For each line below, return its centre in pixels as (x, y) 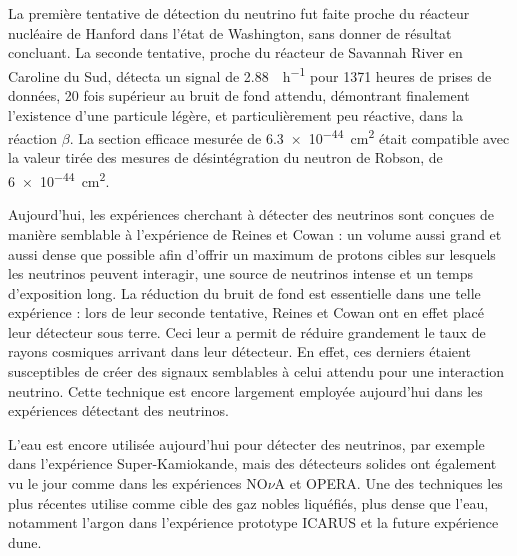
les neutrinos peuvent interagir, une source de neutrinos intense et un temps (240, 273)
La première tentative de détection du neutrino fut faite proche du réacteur (239, 13)
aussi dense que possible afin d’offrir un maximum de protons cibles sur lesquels (252, 253)
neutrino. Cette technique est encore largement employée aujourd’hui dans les (245, 390)
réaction (33, 137)
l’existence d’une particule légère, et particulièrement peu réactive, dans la (235, 114)
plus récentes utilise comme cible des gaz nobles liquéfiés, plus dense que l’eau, (248, 502)
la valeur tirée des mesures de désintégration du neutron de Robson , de (225, 157)
